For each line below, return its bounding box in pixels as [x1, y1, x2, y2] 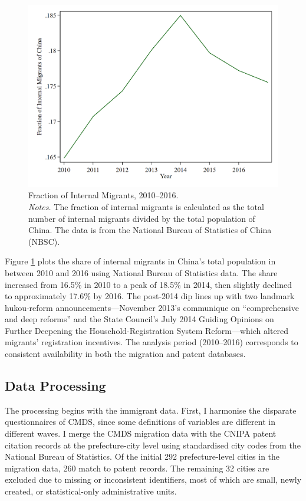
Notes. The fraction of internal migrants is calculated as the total [28, 200, 264, 212]
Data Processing [5, 376, 106, 395]
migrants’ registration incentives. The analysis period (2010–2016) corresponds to [5, 336, 298, 348]
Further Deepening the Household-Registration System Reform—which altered [5, 324, 289, 336]
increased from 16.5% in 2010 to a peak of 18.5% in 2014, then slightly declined [5, 278, 292, 290]
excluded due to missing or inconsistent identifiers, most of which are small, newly [5, 473, 302, 486]
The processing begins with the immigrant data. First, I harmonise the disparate [5, 404, 297, 416]
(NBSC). [28, 235, 60, 247]
